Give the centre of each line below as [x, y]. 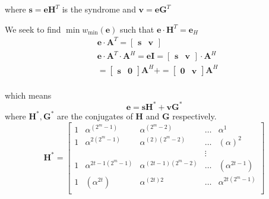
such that [137, 29]
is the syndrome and [99, 9]
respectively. [194, 116]
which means [28, 95]
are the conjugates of [95, 116]
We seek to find [33, 29]
